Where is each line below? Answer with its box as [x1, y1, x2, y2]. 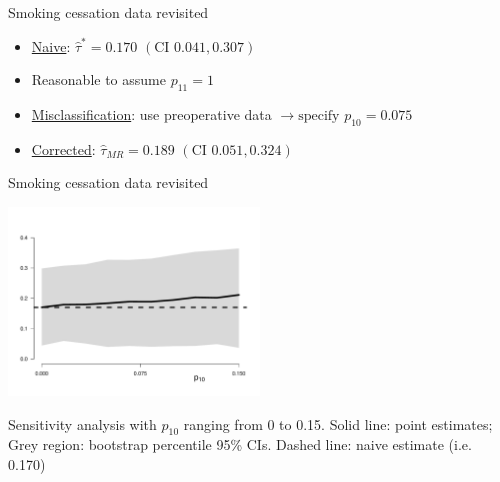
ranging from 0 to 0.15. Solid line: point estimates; [183, 413, 493, 434]
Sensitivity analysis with [8, 413, 157, 434]
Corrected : [31, 138, 96, 159]
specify [298, 108, 340, 123]
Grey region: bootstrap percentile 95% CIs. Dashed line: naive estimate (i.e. [8, 434, 472, 455]
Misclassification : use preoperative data [31, 103, 272, 124]
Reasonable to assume [31, 69, 166, 90]
